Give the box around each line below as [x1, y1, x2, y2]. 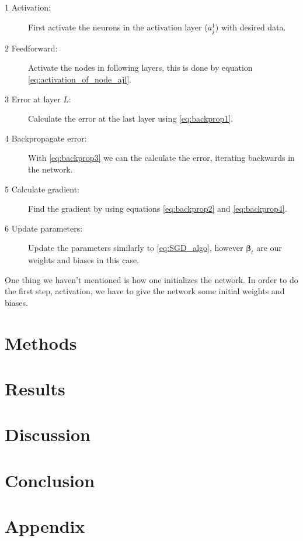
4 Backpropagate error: [5, 132, 87, 144]
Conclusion [5, 468, 95, 492]
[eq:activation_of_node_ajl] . [28, 73, 132, 85]
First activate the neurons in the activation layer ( [28, 20, 208, 33]
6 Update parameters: [5, 222, 83, 234]
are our [256, 242, 282, 254]
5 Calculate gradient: [5, 182, 79, 195]
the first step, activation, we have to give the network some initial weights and [5, 285, 285, 297]
